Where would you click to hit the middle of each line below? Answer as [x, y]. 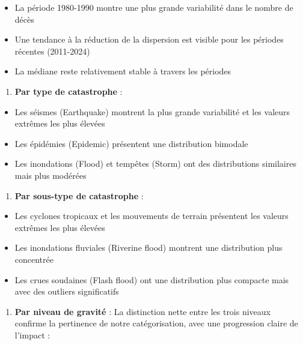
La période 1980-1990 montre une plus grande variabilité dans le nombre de [154, 7]
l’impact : [32, 334]
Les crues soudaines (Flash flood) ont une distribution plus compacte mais [152, 279]
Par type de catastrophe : [69, 91]
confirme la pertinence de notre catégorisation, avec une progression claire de [156, 323]
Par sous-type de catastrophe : [79, 195]
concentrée [34, 259]
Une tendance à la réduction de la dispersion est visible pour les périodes [149, 39]
